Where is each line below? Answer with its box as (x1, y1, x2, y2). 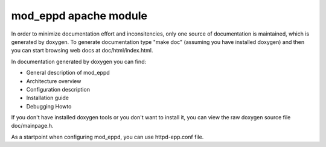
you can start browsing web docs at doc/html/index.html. (11, 47, 153, 54)
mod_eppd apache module (11, 9, 148, 22)
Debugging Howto (26, 102, 72, 110)
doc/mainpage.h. (11, 122, 54, 130)
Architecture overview (26, 77, 81, 84)
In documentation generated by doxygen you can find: (11, 58, 147, 65)
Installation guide (26, 94, 69, 102)
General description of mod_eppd (26, 69, 110, 77)
